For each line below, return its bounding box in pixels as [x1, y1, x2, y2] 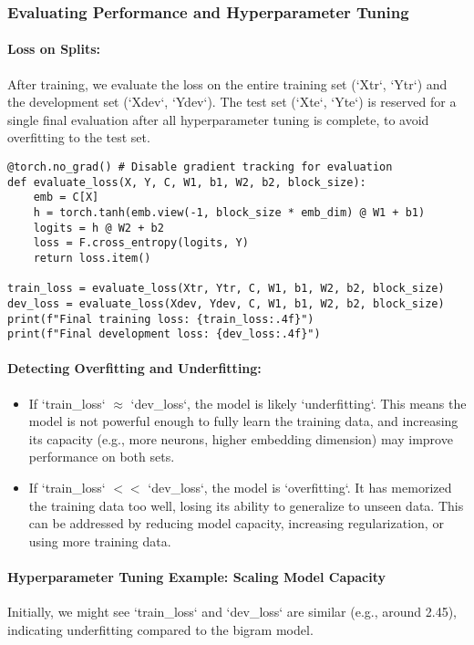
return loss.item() [33, 251, 151, 265]
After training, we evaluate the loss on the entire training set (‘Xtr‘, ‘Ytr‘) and [7, 74, 448, 93]
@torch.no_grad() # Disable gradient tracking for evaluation [7, 161, 393, 174]
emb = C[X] [33, 191, 99, 204]
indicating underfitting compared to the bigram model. [7, 619, 314, 639]
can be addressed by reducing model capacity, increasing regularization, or [28, 514, 444, 533]
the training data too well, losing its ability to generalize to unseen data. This [28, 495, 464, 515]
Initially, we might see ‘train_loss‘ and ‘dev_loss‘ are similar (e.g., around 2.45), [7, 602, 457, 621]
